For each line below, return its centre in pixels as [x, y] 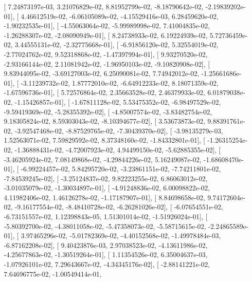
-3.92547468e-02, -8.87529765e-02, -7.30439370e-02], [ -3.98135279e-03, [119, 130]
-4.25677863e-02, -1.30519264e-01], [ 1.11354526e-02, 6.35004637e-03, [106, 254]
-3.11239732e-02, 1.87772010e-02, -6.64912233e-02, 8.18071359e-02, [119, 83]
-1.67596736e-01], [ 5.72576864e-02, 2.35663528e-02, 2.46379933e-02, [105, 92]
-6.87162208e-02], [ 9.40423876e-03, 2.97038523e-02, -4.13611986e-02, [106, 245]
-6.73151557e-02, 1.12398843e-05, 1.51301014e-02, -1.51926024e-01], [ [106, 216]
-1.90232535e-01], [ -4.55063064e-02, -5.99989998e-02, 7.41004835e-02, [107, 26]
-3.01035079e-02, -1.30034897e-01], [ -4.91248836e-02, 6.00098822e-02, [107, 188]
